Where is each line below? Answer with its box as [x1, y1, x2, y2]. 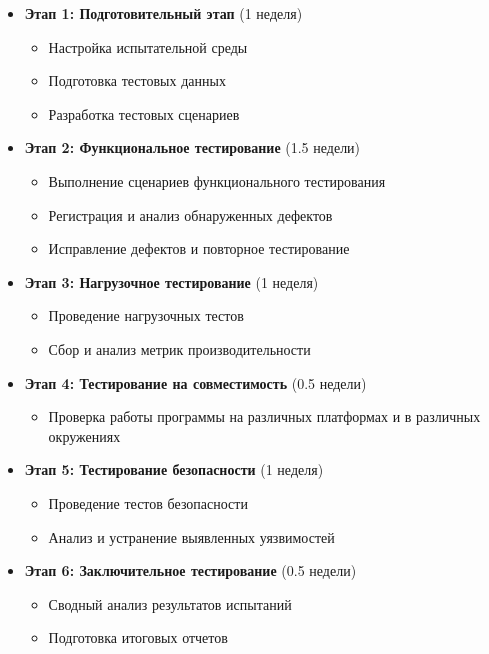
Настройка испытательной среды [48, 36, 248, 57]
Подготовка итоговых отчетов [48, 627, 228, 648]
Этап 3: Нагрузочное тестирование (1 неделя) [24, 271, 319, 292]
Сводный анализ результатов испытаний [48, 593, 292, 614]
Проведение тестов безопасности [48, 492, 248, 513]
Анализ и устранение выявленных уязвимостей [48, 526, 335, 547]
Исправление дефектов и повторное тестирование [48, 238, 350, 259]
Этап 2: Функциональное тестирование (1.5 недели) [24, 137, 361, 158]
